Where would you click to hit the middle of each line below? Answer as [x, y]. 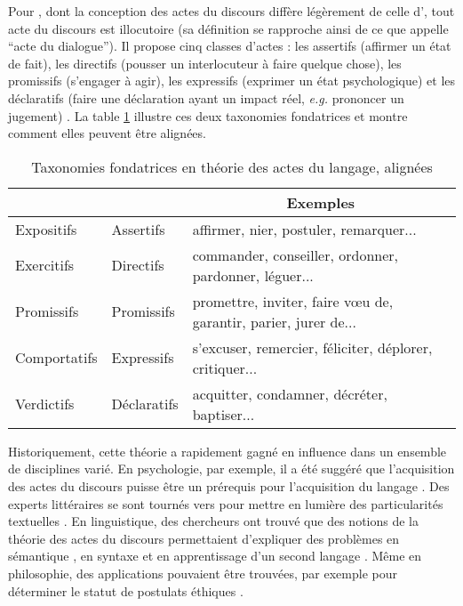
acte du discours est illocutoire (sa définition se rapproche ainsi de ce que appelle [228, 28]
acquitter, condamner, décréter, [290, 393]
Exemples [321, 202]
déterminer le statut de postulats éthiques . [126, 590]
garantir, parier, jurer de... [274, 321]
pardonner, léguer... [253, 275]
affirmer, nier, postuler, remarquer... [304, 229]
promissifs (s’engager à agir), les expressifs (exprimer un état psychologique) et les [232, 81]
